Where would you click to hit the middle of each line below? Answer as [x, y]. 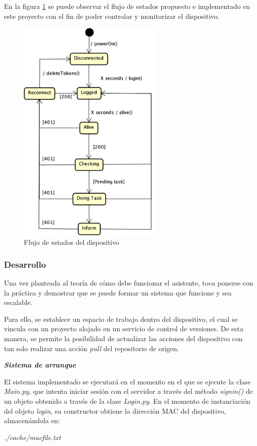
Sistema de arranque [40, 365]
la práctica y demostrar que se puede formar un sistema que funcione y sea [118, 292]
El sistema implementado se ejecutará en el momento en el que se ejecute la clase [128, 381]
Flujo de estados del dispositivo [72, 242]
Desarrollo [25, 264]
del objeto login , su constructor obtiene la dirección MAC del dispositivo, [115, 410]
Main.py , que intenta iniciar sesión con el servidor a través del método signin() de [128, 391]
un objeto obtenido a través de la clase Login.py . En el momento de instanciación [127, 401]
